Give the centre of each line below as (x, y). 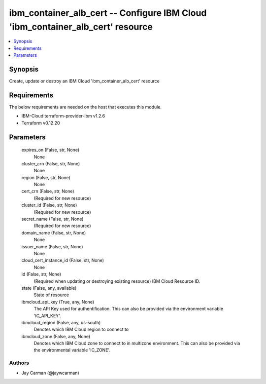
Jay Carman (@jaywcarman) (50, 373)
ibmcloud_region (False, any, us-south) (61, 322)
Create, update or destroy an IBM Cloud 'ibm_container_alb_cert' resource (84, 81)
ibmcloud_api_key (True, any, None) (58, 302)
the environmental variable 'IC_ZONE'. (72, 350)
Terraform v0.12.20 (41, 123)
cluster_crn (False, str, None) (51, 163)
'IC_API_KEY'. (47, 315)
